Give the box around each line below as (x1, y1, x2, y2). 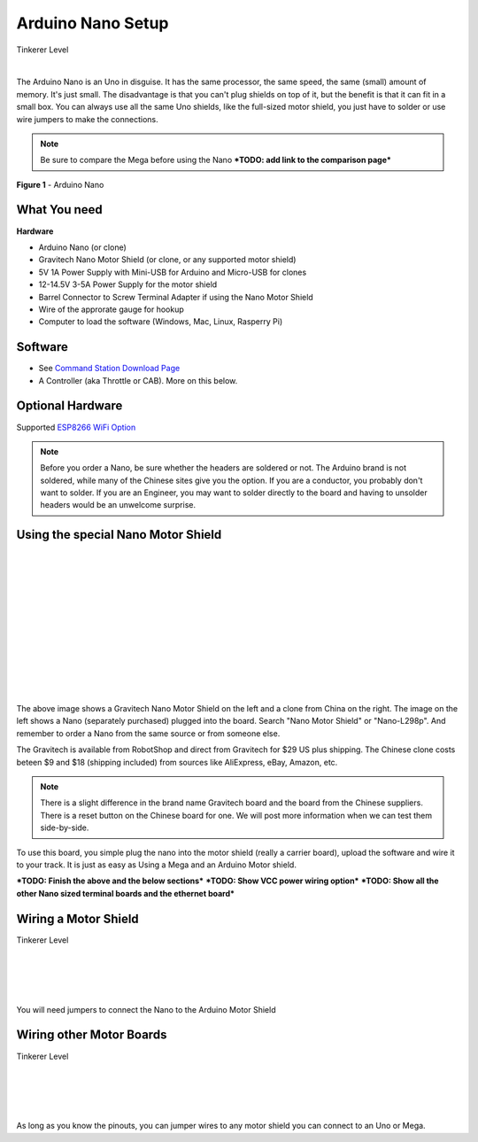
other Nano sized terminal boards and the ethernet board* (16, 888, 235, 898)
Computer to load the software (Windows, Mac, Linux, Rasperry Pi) (38, 316, 283, 327)
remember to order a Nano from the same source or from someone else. (16, 727, 281, 739)
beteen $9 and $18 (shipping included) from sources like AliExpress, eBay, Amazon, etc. (16, 757, 338, 767)
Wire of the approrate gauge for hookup (38, 304, 185, 315)
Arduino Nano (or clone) (38, 242, 127, 252)
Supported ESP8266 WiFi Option (16, 422, 136, 432)
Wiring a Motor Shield (16, 911, 139, 926)
